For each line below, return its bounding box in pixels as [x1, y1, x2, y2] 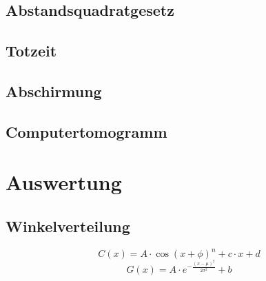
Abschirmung [6, 80, 102, 101]
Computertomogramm [6, 121, 167, 142]
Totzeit [6, 40, 57, 61]
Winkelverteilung [6, 215, 130, 236]
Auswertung [6, 168, 122, 196]
